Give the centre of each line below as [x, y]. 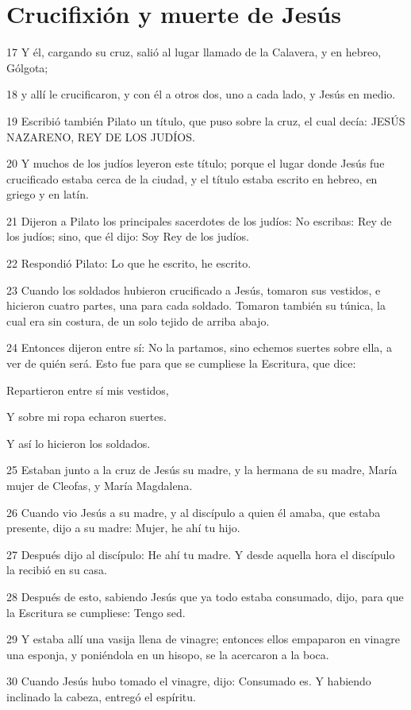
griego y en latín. [48, 194]
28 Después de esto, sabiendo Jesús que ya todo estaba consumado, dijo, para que [205, 596]
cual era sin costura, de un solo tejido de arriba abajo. [138, 320]
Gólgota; [27, 67]
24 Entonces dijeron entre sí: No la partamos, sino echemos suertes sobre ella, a [199, 347]
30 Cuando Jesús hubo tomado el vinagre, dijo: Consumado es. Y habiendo [189, 681]
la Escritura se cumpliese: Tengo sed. [96, 612]
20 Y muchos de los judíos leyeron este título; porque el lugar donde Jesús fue [196, 163]
